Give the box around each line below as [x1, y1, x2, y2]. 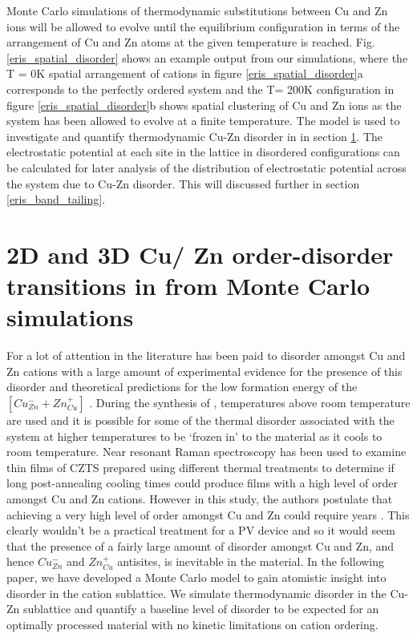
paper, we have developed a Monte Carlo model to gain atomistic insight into [6, 568, 387, 585]
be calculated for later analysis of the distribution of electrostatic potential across [6, 159, 407, 176]
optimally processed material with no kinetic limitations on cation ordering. [6, 616, 379, 632]
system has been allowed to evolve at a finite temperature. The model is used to [6, 112, 400, 129]
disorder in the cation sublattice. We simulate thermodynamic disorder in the [6, 584, 387, 601]
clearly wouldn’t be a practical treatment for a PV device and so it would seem [6, 522, 396, 539]
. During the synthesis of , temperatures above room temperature [89, 394, 411, 410]
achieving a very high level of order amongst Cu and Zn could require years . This [6, 506, 410, 523]
